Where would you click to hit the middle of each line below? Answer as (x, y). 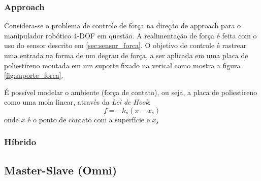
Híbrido (20, 142)
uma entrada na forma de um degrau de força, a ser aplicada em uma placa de (126, 55)
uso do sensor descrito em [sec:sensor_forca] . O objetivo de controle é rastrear (125, 45)
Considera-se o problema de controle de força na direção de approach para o (122, 26)
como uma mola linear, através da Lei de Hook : (77, 102)
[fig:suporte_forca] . (34, 75)
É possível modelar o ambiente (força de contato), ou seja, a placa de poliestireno (131, 92)
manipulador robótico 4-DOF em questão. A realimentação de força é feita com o (130, 35)
